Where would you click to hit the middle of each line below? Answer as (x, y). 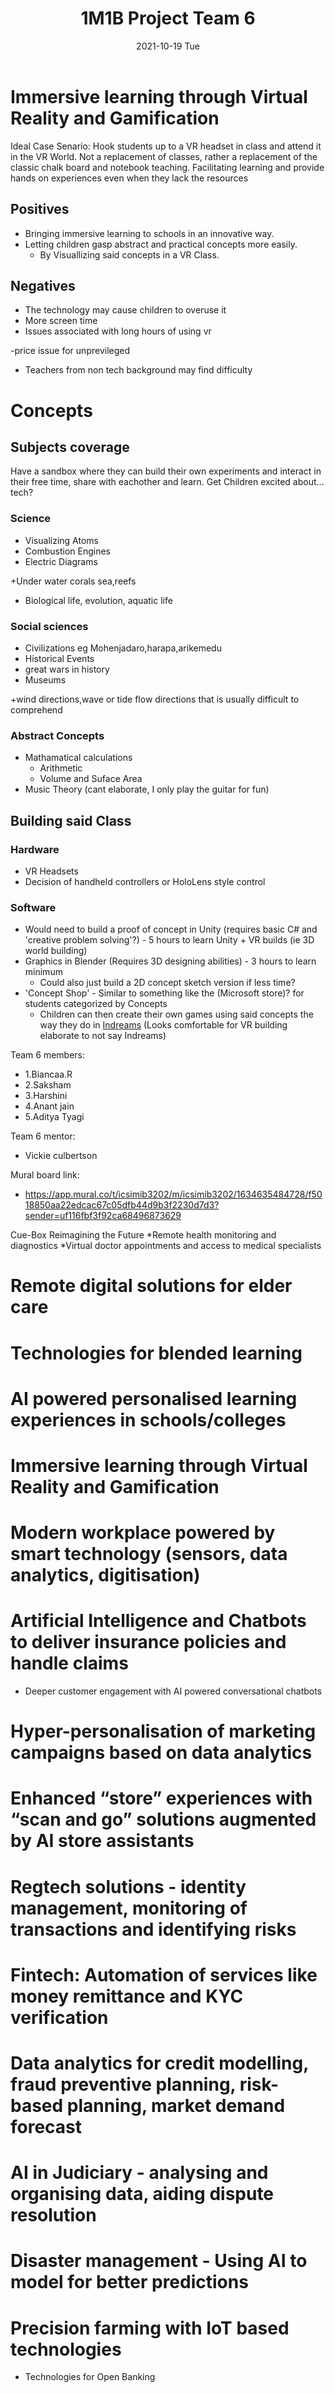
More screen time (61, 321)
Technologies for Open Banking (90, 2377)
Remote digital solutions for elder (151, 1286)
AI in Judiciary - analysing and (139, 2173)
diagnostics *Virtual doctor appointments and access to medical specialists (166, 1246)
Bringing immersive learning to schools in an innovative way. (149, 233)
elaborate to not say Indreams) (103, 1036)
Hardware (35, 849)
